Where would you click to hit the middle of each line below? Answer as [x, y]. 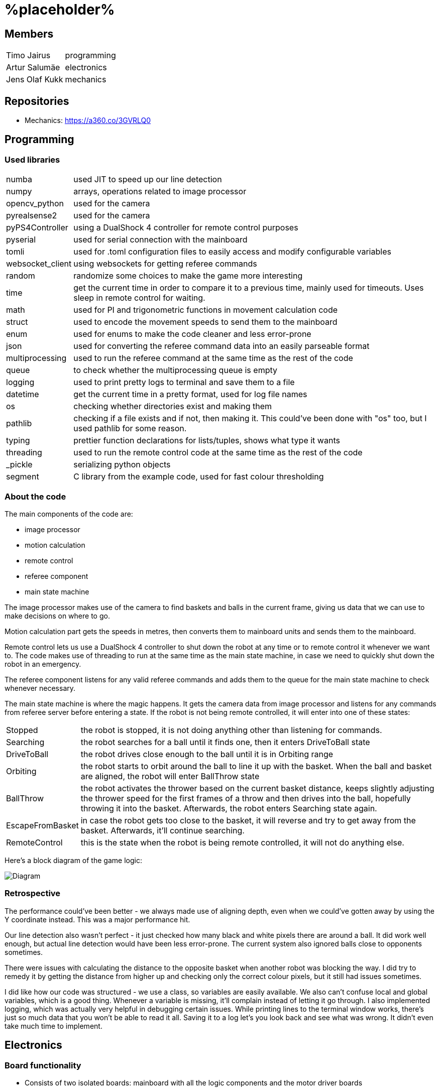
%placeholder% [60, 10]
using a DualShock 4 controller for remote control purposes [186, 228]
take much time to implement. [53, 1026]
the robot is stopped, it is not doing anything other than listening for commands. [231, 730]
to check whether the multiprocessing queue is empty [175, 370]
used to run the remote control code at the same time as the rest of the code [218, 453]
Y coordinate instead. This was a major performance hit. [97, 919]
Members [29, 34]
